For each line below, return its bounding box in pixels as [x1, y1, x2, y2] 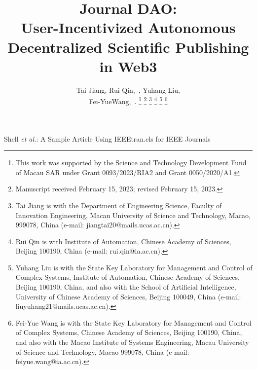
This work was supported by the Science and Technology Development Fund [15, 157, 247, 168]
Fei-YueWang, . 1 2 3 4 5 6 [89, 95, 168, 106]
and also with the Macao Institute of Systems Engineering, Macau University [15, 337, 249, 347]
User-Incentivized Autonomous [21, 17, 236, 37]
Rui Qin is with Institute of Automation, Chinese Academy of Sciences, [15, 236, 231, 246]
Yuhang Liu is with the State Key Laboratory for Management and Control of [15, 262, 253, 272]
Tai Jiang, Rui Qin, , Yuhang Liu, [76, 84, 180, 95]
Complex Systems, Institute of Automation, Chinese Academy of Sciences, [15, 272, 240, 282]
